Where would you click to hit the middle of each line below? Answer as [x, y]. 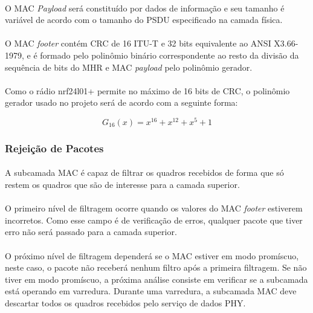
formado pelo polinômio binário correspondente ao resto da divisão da [169, 55]
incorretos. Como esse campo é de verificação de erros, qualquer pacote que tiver [154, 220]
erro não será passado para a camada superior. [91, 232]
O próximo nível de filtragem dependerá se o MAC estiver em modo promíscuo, [152, 255]
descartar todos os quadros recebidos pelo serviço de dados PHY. [125, 302]
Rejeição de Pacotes [54, 148]
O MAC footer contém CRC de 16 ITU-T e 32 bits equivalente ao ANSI [138, 43]
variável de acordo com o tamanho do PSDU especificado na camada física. [144, 20]
